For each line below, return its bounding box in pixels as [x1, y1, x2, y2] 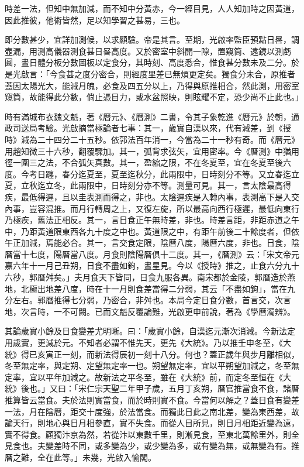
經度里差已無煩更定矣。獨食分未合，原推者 [131, 67, 295, 80]
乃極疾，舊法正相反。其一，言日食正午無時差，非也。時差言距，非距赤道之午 [5, 214, 299, 226]
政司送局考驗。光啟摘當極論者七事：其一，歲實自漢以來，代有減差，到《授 [5, 122, 291, 134]
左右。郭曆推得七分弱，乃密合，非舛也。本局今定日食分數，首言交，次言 [12, 294, 291, 306]
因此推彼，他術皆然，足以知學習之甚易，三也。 [5, 13, 185, 26]
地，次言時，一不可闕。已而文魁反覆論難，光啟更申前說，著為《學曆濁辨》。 [5, 305, 295, 317]
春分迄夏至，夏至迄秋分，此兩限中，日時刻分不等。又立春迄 [61, 167, 291, 180]
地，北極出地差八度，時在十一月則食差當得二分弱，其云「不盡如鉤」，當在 [5, 282, 287, 294]
